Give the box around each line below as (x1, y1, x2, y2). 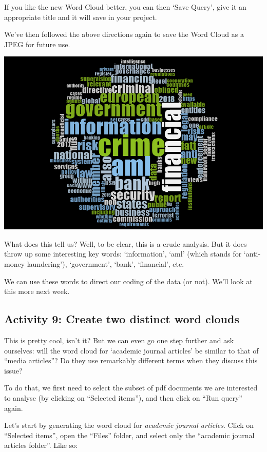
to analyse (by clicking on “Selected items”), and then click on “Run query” (4, 392, 242, 403)
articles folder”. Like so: (4, 440, 78, 450)
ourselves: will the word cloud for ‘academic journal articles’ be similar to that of (4, 345, 259, 356)
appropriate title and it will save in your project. (4, 11, 157, 22)
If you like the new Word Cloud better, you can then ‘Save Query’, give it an (4, 2, 246, 12)
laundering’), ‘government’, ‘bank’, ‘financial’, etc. (27, 258, 184, 269)
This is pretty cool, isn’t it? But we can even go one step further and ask (4, 335, 234, 345)
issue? (4, 365, 23, 376)
